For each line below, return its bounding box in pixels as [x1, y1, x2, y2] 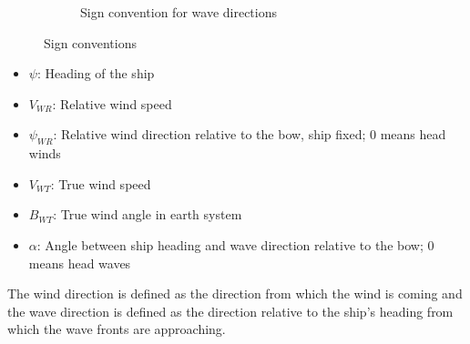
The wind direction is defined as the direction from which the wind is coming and [7, 284, 463, 303]
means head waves [28, 253, 131, 272]
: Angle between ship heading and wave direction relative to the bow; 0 [36, 235, 434, 254]
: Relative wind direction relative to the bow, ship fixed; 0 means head [53, 125, 446, 144]
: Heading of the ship [36, 64, 155, 83]
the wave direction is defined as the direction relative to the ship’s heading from [7, 301, 454, 320]
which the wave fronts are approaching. [7, 319, 226, 339]
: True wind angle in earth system [53, 205, 242, 224]
